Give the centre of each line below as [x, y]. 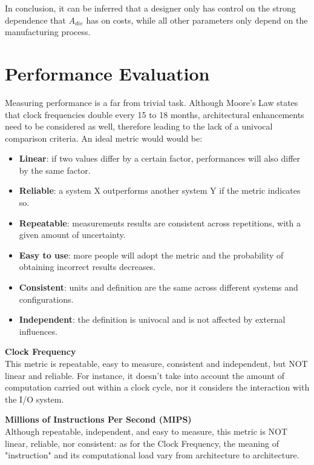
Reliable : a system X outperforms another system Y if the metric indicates [160, 190]
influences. [38, 331]
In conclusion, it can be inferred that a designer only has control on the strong [150, 8]
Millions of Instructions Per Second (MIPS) [98, 419]
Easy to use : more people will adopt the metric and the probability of [151, 255]
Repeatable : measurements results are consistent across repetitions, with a [160, 223]
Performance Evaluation [107, 73]
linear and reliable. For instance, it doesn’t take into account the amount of [145, 375]
